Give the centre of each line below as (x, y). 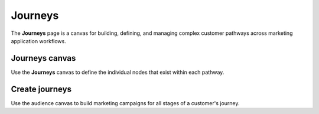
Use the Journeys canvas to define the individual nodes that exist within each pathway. (118, 72)
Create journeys (41, 89)
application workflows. (38, 41)
